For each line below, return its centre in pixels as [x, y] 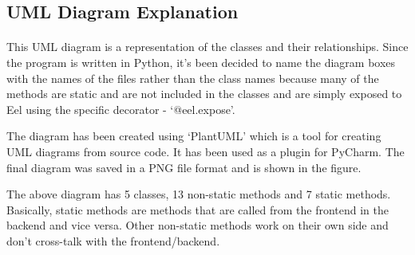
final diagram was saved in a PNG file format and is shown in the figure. [184, 167]
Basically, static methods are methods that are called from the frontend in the [198, 209]
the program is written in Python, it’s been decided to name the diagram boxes [201, 62]
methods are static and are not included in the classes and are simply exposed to [204, 94]
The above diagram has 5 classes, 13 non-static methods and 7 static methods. [199, 194]
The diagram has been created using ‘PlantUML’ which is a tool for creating [194, 136]
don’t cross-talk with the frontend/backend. [113, 240]
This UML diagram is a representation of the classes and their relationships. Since [207, 47]
